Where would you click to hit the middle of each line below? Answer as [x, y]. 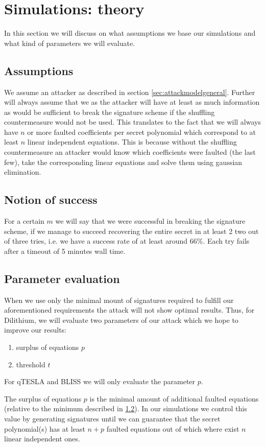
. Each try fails [226, 241]
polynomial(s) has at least [45, 428]
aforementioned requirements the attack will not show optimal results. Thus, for [129, 310]
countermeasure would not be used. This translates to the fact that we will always [132, 122]
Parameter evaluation [62, 278]
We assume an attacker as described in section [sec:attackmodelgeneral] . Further [130, 92]
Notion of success [51, 199]
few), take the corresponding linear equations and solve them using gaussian [123, 162]
